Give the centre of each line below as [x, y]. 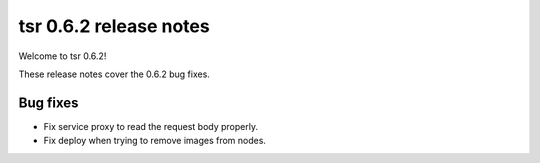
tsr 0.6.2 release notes [114, 26]
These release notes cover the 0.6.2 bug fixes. [114, 74]
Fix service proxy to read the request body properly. [151, 126]
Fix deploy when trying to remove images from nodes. [155, 141]
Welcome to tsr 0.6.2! [62, 56]
